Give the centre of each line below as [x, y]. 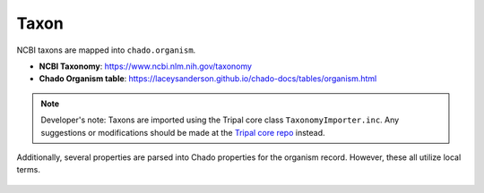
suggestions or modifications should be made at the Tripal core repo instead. [183, 132]
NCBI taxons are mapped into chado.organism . [106, 50]
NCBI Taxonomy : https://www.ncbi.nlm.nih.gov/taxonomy [146, 66]
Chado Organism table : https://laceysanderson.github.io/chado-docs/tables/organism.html [208, 79]
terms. [28, 170]
